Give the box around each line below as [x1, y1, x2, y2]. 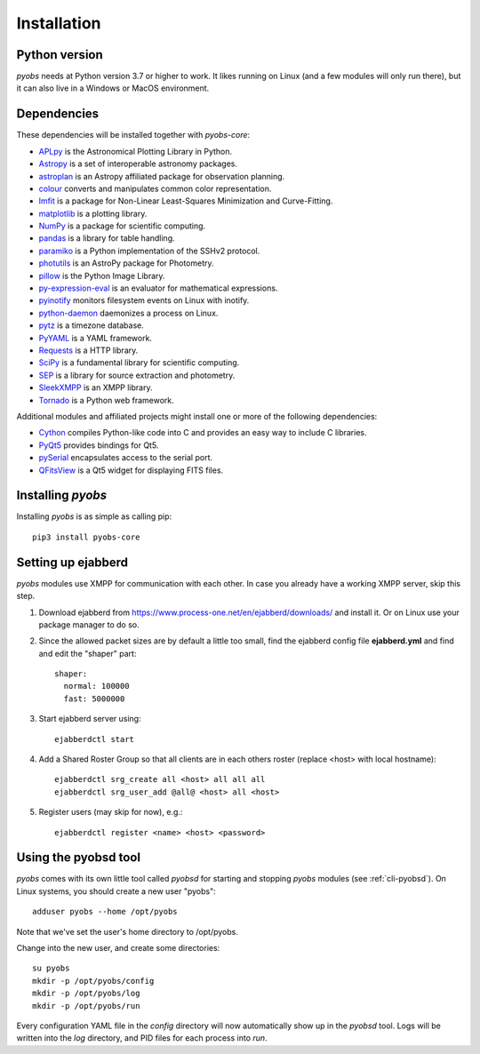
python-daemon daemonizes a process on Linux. [38, 307, 219, 318]
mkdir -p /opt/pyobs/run [32, 1001, 140, 1010]
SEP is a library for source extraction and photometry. [38, 370, 236, 380]
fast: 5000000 [63, 693, 125, 704]
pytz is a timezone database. [38, 320, 144, 331]
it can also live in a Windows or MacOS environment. [16, 83, 210, 93]
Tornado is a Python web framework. [38, 395, 175, 405]
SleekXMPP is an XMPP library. [38, 382, 153, 393]
